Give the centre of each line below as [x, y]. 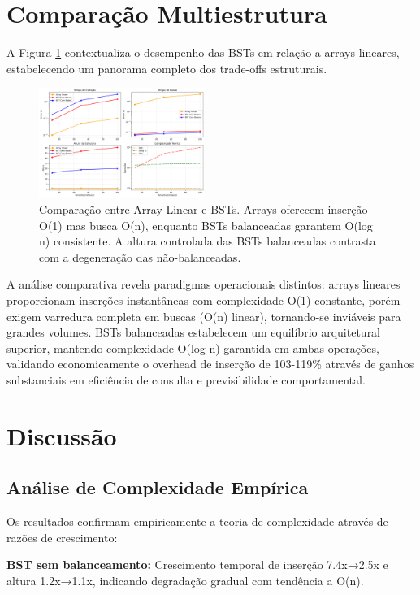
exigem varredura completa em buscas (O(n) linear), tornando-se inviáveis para [204, 316]
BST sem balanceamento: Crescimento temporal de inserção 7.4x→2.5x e [197, 565]
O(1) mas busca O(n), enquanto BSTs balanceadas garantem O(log [206, 225]
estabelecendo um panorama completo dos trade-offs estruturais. [167, 68]
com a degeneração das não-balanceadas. [140, 256]
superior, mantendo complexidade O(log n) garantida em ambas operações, [193, 347]
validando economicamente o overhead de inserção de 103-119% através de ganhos [210, 364]
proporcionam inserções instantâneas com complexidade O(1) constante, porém [204, 300]
